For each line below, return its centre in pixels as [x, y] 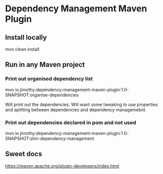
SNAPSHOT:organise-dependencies [42, 95]
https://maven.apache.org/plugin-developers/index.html [62, 166]
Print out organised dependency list [49, 79]
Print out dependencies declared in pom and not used [71, 123]
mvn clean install [22, 49]
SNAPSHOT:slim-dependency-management [50, 138]
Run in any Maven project [45, 65]
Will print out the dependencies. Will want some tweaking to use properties [81, 104]
